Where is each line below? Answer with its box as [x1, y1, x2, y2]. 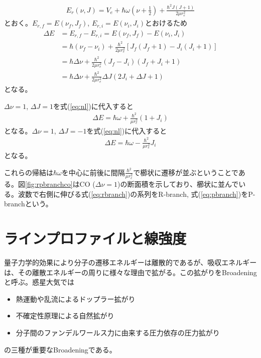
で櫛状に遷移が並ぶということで [133, 167, 238, 177]
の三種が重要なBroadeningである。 [4, 344, 116, 354]
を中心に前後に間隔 [61, 167, 125, 177]
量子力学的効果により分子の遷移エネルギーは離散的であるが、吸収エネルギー [4, 257, 257, 268]
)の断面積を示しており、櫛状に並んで [117, 179, 239, 189]
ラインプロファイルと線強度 [4, 228, 187, 249]
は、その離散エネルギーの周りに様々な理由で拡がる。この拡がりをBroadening [4, 267, 257, 277]
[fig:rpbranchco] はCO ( [25, 179, 95, 189]
